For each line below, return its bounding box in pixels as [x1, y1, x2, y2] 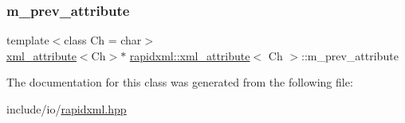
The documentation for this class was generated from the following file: [6, 74, 353, 90]
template [6, 32, 49, 48]
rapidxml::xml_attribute [129, 47, 250, 63]
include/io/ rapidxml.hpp [6, 101, 127, 117]
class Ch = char [64, 32, 142, 48]
